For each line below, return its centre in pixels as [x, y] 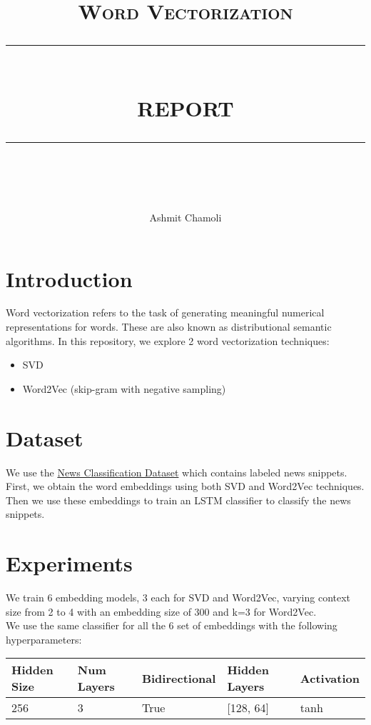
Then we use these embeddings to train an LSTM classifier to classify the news [178, 500]
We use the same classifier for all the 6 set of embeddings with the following [172, 625]
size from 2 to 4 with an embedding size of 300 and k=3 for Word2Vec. [161, 611]
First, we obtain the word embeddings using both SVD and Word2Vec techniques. [185, 486]
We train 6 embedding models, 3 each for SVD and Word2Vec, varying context [178, 597]
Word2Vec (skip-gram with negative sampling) [124, 388]
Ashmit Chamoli [185, 217]
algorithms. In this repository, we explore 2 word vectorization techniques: [168, 340]
